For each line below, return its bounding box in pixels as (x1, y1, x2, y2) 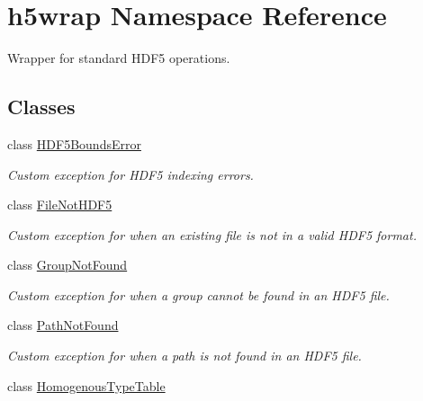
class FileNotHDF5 (7, 195, 112, 214)
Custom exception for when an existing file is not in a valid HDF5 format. (7, 225, 417, 244)
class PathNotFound (7, 316, 119, 334)
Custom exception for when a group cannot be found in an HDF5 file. (7, 285, 390, 304)
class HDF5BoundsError (7, 134, 141, 153)
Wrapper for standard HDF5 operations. (7, 49, 230, 67)
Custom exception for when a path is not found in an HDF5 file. (7, 346, 362, 365)
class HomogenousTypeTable (7, 376, 166, 395)
